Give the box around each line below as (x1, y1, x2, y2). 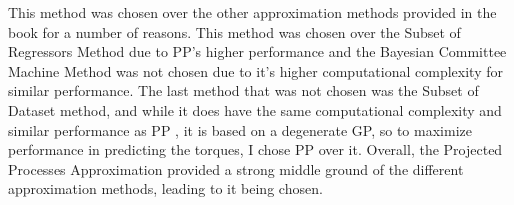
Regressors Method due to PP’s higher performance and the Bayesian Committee (8, 41, 507, 62)
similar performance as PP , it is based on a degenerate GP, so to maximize (8, 119, 472, 140)
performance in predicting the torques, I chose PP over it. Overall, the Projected (8, 139, 503, 160)
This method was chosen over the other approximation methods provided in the (8, 2, 497, 22)
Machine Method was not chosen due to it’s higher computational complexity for (8, 60, 503, 81)
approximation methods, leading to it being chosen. (8, 178, 323, 199)
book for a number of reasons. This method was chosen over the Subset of (8, 21, 461, 42)
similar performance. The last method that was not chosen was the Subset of (8, 80, 479, 101)
